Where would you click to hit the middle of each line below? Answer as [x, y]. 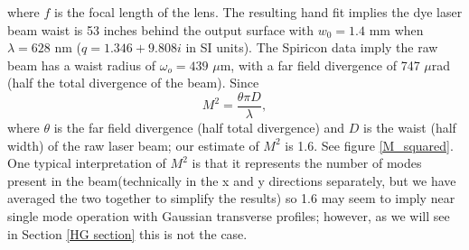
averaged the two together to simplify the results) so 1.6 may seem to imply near [231, 198]
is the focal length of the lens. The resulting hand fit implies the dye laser [258, 12]
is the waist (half [410, 128]
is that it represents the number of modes [307, 163]
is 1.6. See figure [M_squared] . [369, 145]
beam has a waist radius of [81, 65]
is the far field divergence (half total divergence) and [199, 128]
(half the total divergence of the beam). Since [133, 83]
